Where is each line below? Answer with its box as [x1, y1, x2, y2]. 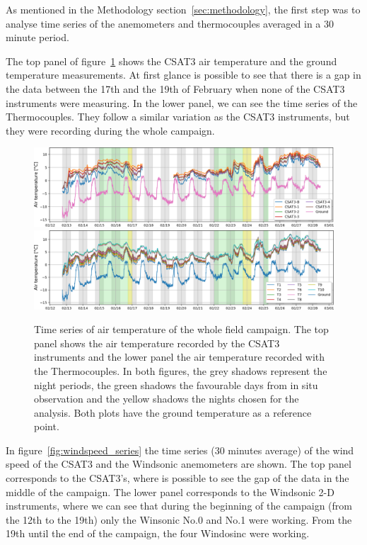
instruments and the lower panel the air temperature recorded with [34, 349, 325, 364]
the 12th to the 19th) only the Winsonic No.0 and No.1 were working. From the [6, 512, 352, 527]
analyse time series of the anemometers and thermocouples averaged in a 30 [6, 16, 334, 30]
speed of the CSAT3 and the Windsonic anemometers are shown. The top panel [6, 456, 351, 471]
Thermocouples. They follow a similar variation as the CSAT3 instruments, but [6, 109, 350, 124]
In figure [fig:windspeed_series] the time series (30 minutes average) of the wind [6, 442, 354, 457]
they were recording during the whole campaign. [6, 123, 215, 137]
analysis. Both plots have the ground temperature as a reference [34, 405, 312, 420]
